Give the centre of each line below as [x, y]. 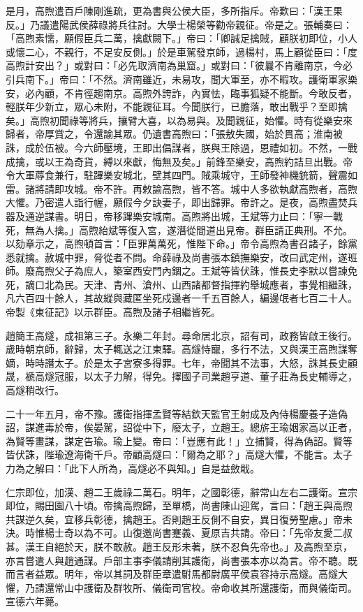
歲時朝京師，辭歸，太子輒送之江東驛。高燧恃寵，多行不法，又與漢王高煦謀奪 [181, 349]
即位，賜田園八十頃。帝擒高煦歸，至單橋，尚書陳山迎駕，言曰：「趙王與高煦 [179, 505]
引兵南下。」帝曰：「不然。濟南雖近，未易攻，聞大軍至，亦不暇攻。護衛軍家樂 [181, 79]
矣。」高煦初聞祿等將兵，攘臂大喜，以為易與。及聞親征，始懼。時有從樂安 [174, 120]
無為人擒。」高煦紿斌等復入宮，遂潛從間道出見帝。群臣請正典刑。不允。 [188, 229]
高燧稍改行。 [35, 390]
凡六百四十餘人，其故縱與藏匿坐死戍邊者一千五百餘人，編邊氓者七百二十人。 [181, 298]
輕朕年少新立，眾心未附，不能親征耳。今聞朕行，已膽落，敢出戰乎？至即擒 [177, 107]
